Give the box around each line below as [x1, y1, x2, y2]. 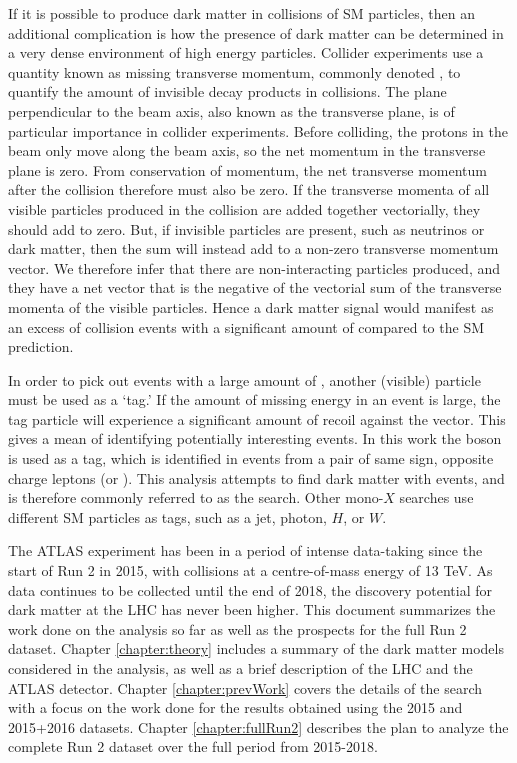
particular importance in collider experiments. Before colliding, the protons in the [8, 120, 508, 141]
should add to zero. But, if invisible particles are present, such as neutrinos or [8, 218, 485, 239]
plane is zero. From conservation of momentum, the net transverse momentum [8, 159, 487, 180]
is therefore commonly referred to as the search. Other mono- [8, 487, 384, 508]
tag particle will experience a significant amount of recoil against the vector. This [8, 408, 506, 429]
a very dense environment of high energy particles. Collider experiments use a [8, 42, 484, 63]
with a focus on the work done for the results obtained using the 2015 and [8, 697, 463, 718]
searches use [399, 487, 474, 508]
